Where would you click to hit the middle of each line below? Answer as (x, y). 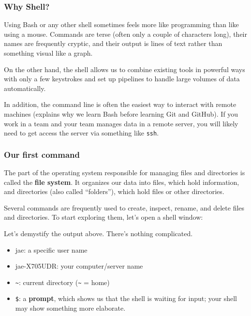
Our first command (42, 154)
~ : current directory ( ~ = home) (62, 282)
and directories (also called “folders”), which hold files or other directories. (114, 191)
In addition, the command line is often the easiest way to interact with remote (120, 104)
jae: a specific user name (51, 249)
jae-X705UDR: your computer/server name (79, 266)
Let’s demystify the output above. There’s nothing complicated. (98, 233)
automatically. (25, 88)
